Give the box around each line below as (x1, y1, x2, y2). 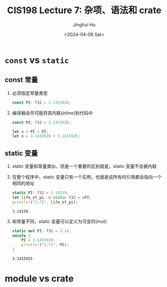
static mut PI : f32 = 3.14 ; (12, 228, 72, 234)
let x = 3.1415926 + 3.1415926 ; (12, 134, 80, 139)
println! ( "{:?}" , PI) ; (21, 243, 69, 248)
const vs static (5, 54, 69, 66)
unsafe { (12, 233, 31, 238)
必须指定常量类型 (12, 90, 48, 96)
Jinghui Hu (73, 21, 96, 28)
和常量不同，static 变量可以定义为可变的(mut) (12, 218, 107, 224)
